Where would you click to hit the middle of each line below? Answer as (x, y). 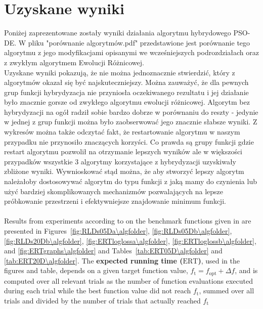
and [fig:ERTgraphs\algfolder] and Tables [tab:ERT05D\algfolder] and (113, 251)
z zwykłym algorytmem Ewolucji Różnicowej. (74, 62)
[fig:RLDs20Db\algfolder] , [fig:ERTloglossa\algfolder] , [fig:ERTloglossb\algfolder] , (130, 240)
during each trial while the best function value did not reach (98, 291)
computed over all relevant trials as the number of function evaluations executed (128, 280)
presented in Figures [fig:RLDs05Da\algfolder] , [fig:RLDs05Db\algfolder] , (118, 231)
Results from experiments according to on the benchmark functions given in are (128, 221)
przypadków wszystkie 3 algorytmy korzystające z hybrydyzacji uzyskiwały (120, 161)
